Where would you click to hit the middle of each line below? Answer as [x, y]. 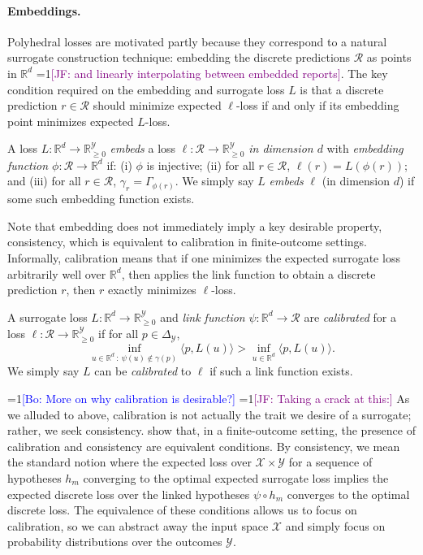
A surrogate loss [47, 317]
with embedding [365, 148]
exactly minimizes [152, 290]
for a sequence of [330, 462]
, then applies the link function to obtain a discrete [248, 273]
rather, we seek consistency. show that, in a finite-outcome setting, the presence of [211, 430]
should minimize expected [157, 105]
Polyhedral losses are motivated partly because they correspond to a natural [197, 41]
